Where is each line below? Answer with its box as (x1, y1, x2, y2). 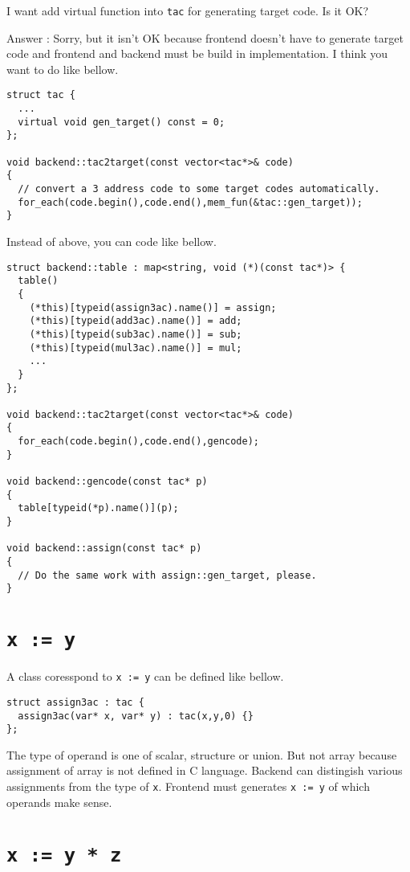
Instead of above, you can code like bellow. (6, 233, 217, 249)
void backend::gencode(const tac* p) (6, 476, 208, 488)
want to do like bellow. (6, 60, 119, 77)
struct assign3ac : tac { (6, 696, 144, 708)
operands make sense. (6, 793, 112, 810)
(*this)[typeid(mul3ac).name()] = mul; (29, 342, 242, 354)
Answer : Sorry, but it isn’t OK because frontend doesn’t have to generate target (6, 29, 404, 46)
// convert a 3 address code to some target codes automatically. (18, 183, 380, 195)
